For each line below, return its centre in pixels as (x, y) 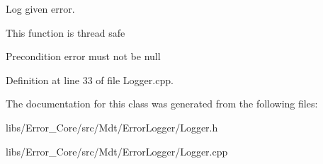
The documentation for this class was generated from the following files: (162, 104)
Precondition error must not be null (83, 56)
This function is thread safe (66, 32)
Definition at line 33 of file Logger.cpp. (90, 80)
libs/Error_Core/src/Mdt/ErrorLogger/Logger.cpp (117, 151)
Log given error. (40, 8)
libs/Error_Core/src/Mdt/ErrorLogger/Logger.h (112, 127)
